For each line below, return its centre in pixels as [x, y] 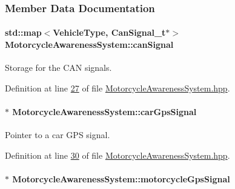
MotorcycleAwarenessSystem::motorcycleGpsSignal [121, 179]
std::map [23, 32]
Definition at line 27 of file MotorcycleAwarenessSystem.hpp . [117, 88]
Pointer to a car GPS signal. [58, 135]
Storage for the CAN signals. [58, 68]
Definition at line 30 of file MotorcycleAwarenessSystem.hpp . [117, 155]
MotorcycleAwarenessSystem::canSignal [89, 45]
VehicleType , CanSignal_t [109, 32]
